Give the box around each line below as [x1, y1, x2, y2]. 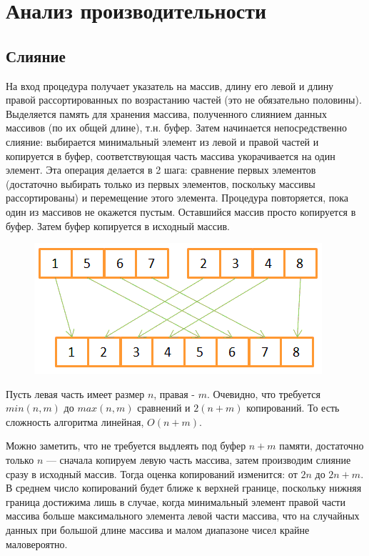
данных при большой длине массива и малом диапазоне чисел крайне [6, 522, 310, 537]
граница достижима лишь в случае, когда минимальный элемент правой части [6, 494, 345, 509]
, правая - [153, 386, 195, 401]
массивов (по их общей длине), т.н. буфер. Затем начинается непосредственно [6, 120, 348, 135]
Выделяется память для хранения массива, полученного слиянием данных [6, 106, 327, 121]
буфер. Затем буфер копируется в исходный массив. [6, 218, 230, 233]
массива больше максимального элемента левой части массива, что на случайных [6, 508, 360, 523]
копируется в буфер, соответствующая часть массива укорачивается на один [6, 148, 335, 163]
